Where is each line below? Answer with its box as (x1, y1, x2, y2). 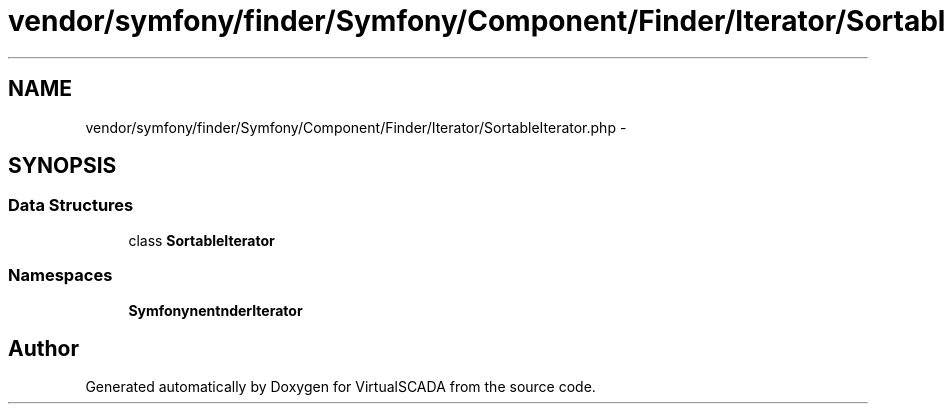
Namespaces (8, 265, 113, 286)
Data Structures (8, 195, 134, 216)
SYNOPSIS (8, 153, 117, 179)
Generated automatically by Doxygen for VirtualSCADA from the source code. (85, 378, 596, 396)
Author (8, 335, 79, 361)
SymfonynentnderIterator (128, 301, 303, 319)
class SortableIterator (128, 231, 275, 249)
